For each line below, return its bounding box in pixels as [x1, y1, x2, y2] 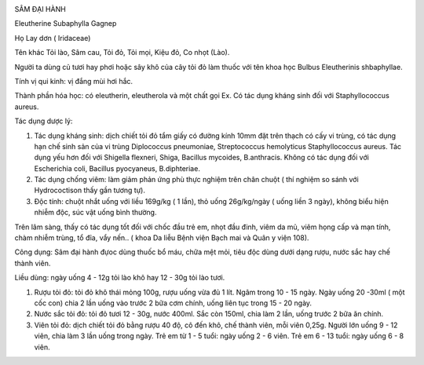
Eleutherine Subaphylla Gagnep [14, 19, 117, 28]
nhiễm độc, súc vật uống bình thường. [34, 208, 157, 217]
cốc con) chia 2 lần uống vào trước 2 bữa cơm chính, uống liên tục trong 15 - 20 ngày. [34, 298, 313, 308]
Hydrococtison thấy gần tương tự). [34, 185, 145, 195]
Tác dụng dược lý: [14, 116, 73, 126]
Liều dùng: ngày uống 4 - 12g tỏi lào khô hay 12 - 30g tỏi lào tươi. [14, 273, 225, 283]
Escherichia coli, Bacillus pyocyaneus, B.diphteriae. [34, 163, 200, 173]
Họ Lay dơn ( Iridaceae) [14, 33, 91, 42]
